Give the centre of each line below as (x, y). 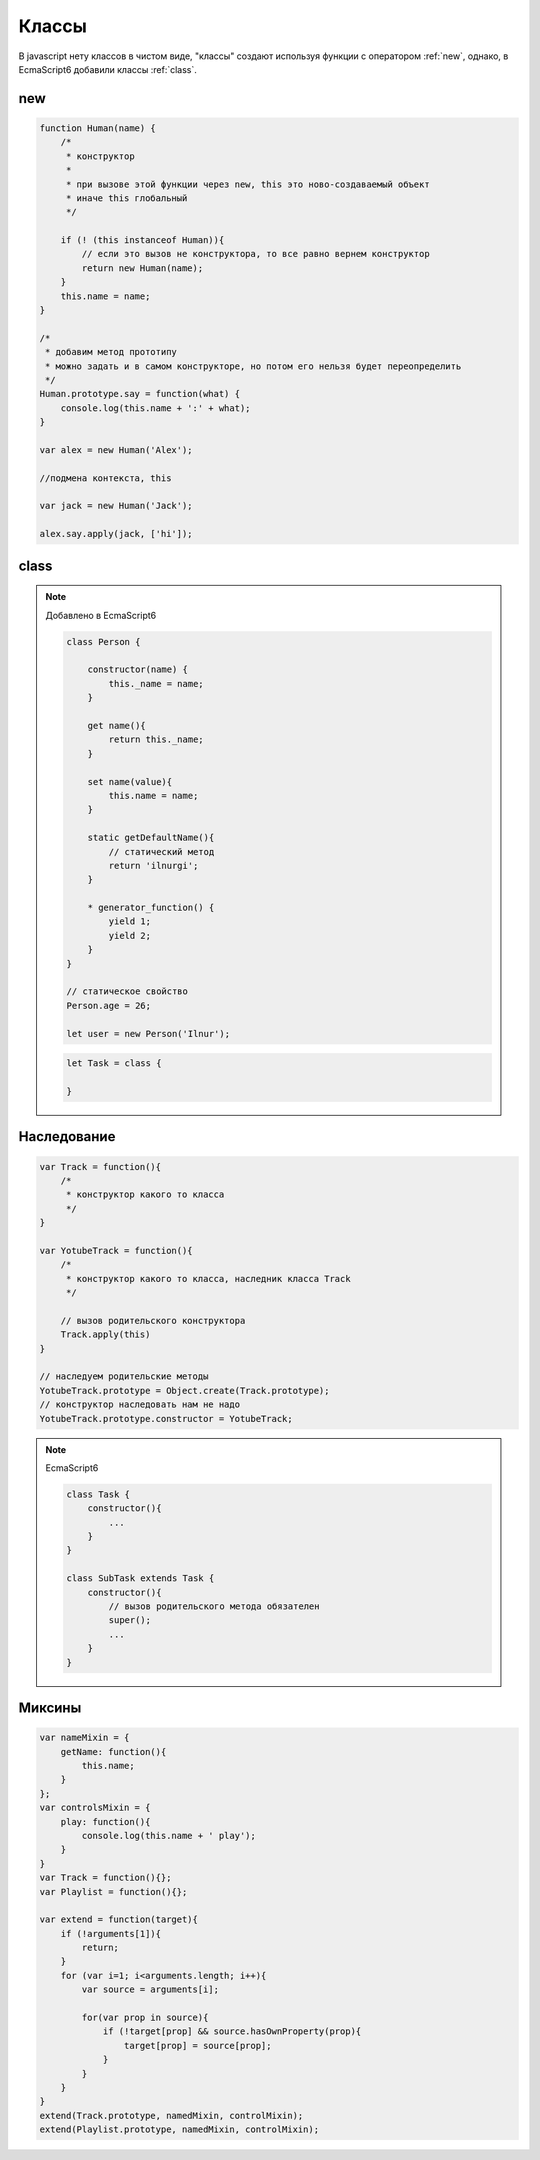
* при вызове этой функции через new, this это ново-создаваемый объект (247, 184)
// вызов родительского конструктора (153, 1320)
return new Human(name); (142, 268)
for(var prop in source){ (145, 2018)
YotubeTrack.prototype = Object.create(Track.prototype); (184, 1390)
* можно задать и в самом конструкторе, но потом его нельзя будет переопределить (253, 366)
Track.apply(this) (105, 1334)
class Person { (103, 641)
